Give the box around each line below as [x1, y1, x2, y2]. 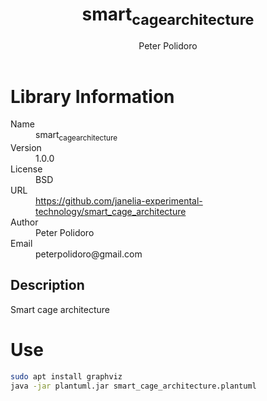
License [10, 163, 43, 175]
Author [10, 216, 39, 228]
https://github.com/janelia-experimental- [35, 195, 203, 207]
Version [10, 142, 42, 154]
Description [10, 277, 85, 294]
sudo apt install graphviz [10, 371, 123, 382]
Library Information [10, 85, 175, 108]
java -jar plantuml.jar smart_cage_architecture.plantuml [10, 381, 257, 391]
